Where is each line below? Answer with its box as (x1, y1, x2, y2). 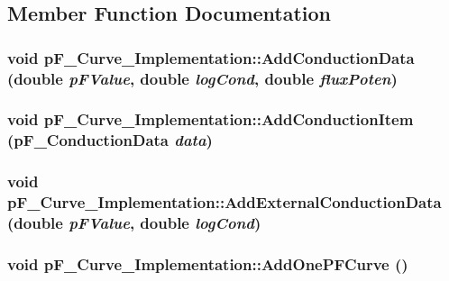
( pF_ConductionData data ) (7, 129, 213, 151)
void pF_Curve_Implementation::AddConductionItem (7, 108, 414, 131)
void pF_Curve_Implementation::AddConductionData (7, 46, 415, 68)
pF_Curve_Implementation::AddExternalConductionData (7, 191, 442, 213)
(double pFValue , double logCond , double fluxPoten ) (7, 67, 398, 89)
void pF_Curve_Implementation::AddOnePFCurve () (7, 252, 408, 275)
